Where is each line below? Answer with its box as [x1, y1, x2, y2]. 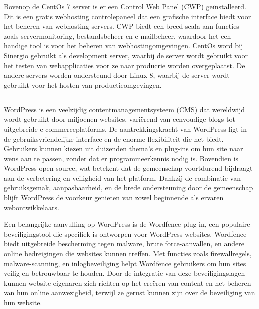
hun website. [4, 297, 42, 308]
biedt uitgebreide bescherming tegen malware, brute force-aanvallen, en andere [4, 238, 244, 249]
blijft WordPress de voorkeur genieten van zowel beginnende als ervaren [4, 192, 224, 203]
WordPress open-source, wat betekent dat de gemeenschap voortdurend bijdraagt [4, 163, 253, 173]
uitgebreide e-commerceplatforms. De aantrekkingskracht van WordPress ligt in [4, 123, 247, 134]
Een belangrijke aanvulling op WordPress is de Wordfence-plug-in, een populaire [4, 219, 250, 229]
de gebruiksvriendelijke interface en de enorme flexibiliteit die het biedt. [4, 133, 224, 144]
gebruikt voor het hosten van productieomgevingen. [4, 79, 162, 90]
